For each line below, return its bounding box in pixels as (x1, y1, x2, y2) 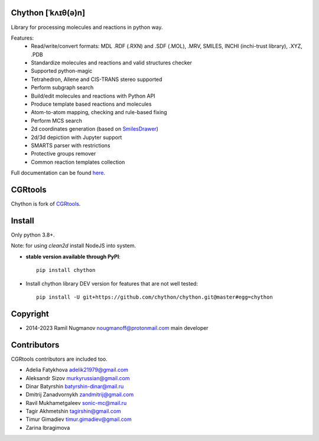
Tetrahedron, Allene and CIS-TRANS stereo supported (31, 76, 162, 83)
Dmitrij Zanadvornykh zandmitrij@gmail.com (25, 391, 134, 398)
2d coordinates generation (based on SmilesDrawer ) (31, 125, 159, 132)
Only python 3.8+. (11, 231, 56, 238)
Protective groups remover (31, 150, 96, 157)
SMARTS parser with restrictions (31, 142, 110, 149)
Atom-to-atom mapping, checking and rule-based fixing (31, 109, 168, 116)
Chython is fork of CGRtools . (11, 200, 81, 207)
